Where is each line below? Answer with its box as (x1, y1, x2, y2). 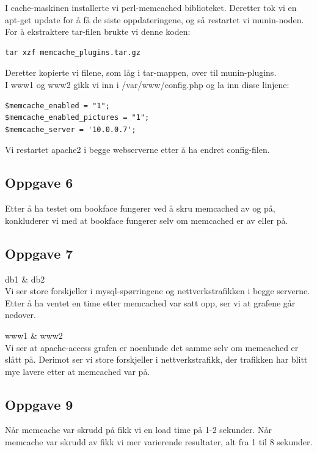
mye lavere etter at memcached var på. (5, 365, 150, 377)
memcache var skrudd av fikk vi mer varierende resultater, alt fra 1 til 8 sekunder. (5, 435, 313, 448)
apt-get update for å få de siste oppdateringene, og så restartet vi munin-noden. (5, 13, 304, 26)
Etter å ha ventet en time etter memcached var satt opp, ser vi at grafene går (5, 296, 296, 309)
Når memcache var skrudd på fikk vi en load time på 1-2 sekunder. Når (5, 423, 272, 436)
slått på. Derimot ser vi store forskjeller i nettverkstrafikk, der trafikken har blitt (5, 353, 308, 366)
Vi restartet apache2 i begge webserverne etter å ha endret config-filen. (5, 143, 270, 156)
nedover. (5, 308, 36, 321)
